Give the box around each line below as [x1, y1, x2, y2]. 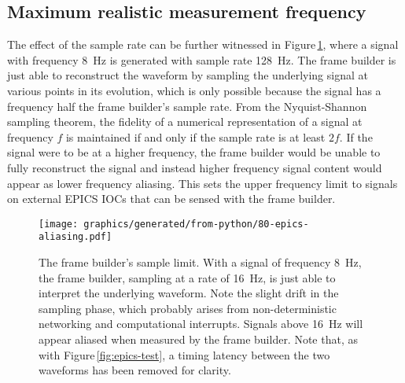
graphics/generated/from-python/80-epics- [83, 218, 309, 230]
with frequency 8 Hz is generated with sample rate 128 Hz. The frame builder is [7, 51, 396, 68]
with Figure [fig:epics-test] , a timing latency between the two [39, 346, 330, 363]
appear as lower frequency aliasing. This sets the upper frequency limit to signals [7, 175, 398, 191]
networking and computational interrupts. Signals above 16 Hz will [39, 315, 363, 332]
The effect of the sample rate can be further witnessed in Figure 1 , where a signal [7, 36, 399, 53]
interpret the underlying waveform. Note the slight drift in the [39, 285, 339, 301]
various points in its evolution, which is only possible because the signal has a [7, 82, 381, 98]
